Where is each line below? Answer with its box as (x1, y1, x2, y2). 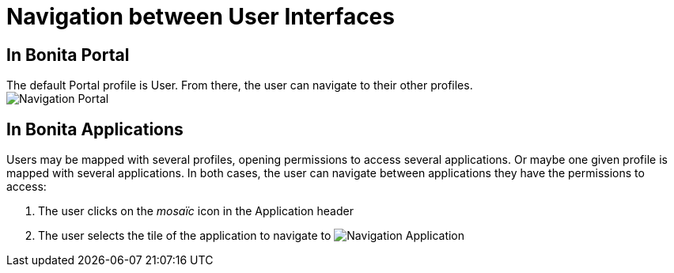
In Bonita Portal (6, 44, 130, 65)
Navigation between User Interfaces (6, 3, 395, 30)
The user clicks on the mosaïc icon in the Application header (38, 204, 354, 218)
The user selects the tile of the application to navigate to (38, 229, 331, 243)
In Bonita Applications (6, 119, 184, 139)
